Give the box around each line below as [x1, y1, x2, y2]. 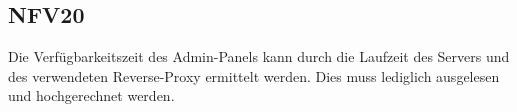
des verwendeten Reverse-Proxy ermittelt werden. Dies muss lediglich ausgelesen [8, 65, 500, 86]
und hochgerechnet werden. [8, 85, 175, 106]
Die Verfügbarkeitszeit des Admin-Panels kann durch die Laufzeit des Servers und [8, 46, 510, 67]
